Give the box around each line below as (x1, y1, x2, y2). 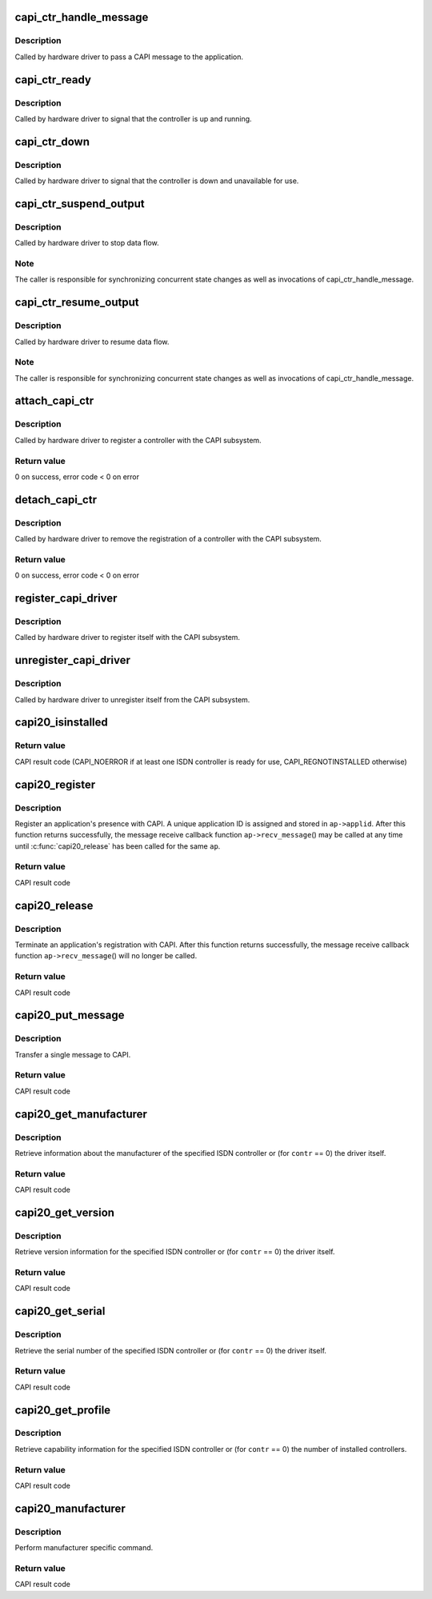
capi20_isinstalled (14, 716, 108, 730)
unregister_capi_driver (14, 654, 131, 667)
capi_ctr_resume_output (14, 296, 139, 310)
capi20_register (14, 778, 96, 791)
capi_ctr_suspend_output (14, 197, 145, 210)
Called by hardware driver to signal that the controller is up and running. (14, 114, 252, 123)
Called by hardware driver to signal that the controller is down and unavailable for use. (14, 176, 299, 186)
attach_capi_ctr (14, 394, 94, 408)
